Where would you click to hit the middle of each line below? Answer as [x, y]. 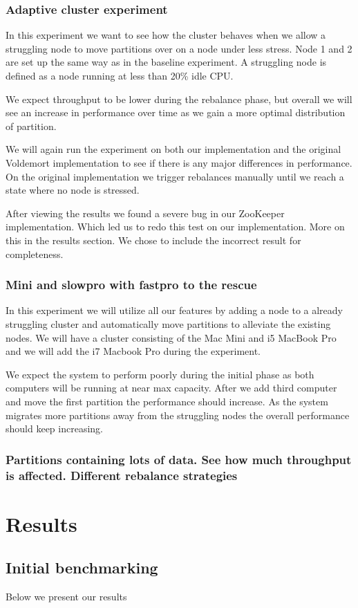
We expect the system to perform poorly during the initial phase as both [160, 374]
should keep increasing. [54, 429]
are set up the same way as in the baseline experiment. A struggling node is [166, 62]
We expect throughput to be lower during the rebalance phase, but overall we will [179, 99]
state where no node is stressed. [73, 190]
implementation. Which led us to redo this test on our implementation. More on [175, 227]
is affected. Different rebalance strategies [122, 475]
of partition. [31, 126]
